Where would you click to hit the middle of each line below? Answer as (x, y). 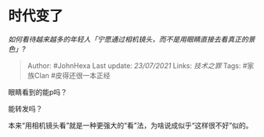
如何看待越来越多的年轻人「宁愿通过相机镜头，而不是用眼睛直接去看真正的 (128, 39)
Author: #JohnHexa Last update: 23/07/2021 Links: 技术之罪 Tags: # (137, 65)
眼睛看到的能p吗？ (38, 92)
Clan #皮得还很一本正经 (72, 75)
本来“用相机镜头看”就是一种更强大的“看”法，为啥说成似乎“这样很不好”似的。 (130, 125)
